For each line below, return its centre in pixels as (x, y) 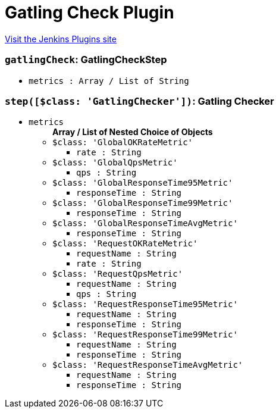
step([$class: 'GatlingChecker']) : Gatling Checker (139, 101)
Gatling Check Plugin (90, 12)
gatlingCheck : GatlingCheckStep (86, 60)
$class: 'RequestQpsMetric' (118, 274)
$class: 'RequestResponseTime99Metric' (145, 335)
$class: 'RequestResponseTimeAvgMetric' (148, 365)
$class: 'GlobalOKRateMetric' (123, 143)
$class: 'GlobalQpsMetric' (115, 163)
